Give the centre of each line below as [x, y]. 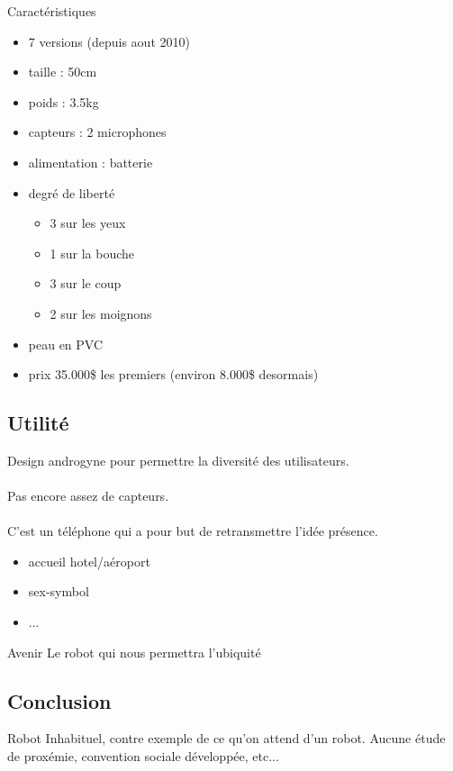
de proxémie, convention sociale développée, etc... [143, 756]
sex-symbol [59, 591]
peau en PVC [66, 344]
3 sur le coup [86, 283]
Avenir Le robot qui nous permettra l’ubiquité [134, 652]
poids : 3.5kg [63, 101]
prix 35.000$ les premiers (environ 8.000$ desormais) [173, 374]
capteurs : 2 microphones [97, 132]
